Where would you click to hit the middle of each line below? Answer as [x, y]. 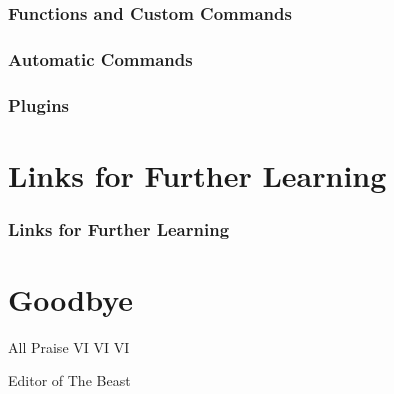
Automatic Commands [100, 58]
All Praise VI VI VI [69, 346]
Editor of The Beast [69, 380]
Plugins [39, 104]
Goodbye [71, 298]
